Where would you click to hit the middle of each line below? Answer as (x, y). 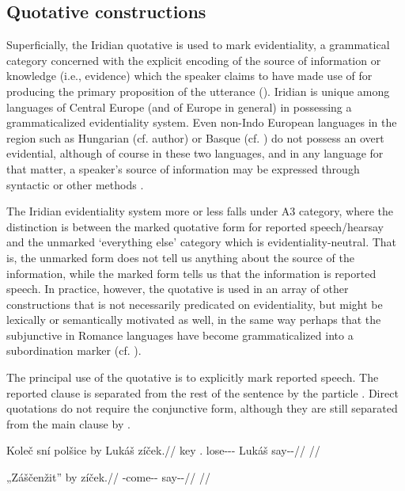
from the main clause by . (68, 423)
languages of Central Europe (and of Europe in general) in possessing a (179, 107)
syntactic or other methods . (75, 184)
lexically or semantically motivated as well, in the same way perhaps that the (194, 320)
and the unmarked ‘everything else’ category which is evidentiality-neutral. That (202, 242)
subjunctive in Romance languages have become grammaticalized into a (180, 335)
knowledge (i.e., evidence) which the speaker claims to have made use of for (189, 76)
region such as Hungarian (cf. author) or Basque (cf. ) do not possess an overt (195, 137)
